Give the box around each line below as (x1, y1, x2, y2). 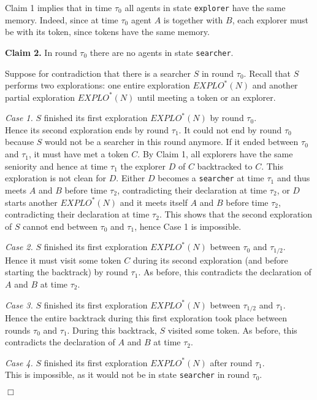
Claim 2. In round (5, 45, 77, 58)
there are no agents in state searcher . (90, 45, 234, 58)
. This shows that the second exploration (159, 208, 313, 221)
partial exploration (5, 90, 75, 103)
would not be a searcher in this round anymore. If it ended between (45, 135, 299, 148)
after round (210, 356, 253, 369)
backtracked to (197, 159, 253, 172)
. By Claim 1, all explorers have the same (137, 147, 293, 160)
